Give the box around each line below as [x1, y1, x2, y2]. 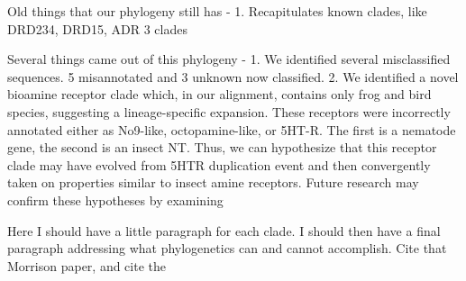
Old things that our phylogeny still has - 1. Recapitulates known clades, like [7, 2, 427, 20]
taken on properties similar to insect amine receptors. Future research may [7, 173, 419, 192]
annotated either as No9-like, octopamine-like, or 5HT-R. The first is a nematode [7, 120, 456, 139]
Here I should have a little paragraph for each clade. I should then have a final [7, 221, 441, 240]
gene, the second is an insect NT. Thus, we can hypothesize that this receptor [7, 138, 437, 157]
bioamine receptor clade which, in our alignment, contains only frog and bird [7, 85, 432, 104]
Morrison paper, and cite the [7, 256, 166, 275]
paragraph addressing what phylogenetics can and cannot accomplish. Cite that [7, 239, 447, 258]
